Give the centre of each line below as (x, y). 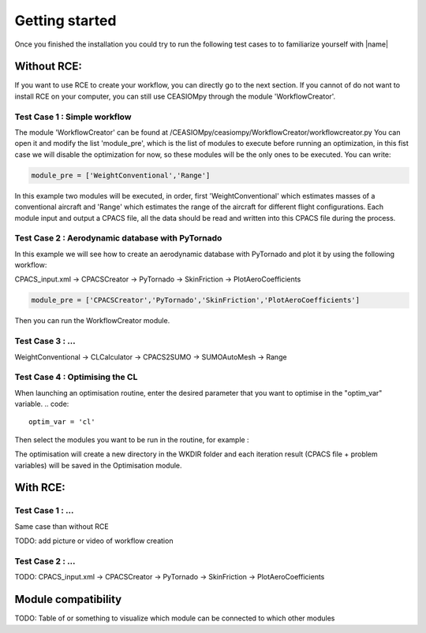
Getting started (65, 20)
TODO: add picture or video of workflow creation (94, 541)
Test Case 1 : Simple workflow (73, 117)
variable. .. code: (42, 404)
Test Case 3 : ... (45, 341)
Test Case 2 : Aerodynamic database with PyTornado (118, 238)
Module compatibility (68, 599)
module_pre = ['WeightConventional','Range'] (121, 175)
